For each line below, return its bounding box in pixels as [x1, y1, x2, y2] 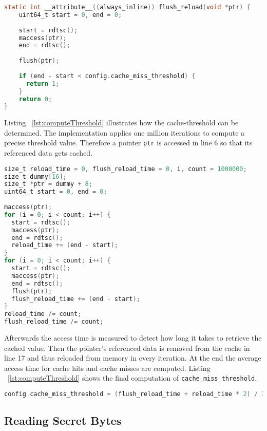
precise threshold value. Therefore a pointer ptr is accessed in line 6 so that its [4, 137, 253, 148]
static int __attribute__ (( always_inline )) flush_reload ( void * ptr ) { [4, 4, 251, 11]
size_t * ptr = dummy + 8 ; [4, 180, 92, 188]
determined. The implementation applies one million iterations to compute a [4, 127, 245, 138]
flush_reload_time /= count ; [4, 318, 104, 326]
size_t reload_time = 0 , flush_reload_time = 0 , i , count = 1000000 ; [4, 165, 247, 173]
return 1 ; [26, 80, 60, 87]
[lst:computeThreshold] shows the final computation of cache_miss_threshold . [8, 372, 257, 383]
